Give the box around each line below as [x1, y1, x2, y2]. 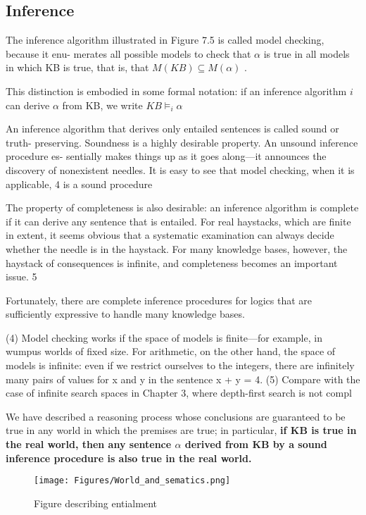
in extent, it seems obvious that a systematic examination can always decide [6, 228, 334, 242]
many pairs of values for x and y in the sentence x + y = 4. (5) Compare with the [6, 371, 360, 386]
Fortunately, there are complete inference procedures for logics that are [6, 292, 313, 307]
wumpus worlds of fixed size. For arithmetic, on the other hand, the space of [6, 344, 336, 359]
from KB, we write [62, 97, 143, 112]
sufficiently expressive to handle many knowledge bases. [6, 306, 245, 321]
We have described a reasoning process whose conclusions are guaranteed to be [6, 409, 346, 423]
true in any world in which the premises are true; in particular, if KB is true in [6, 423, 357, 438]
